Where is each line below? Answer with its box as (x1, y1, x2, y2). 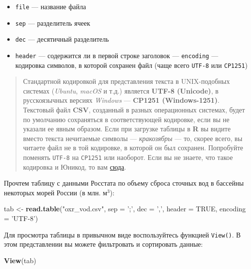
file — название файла (15, 1, 86, 11)
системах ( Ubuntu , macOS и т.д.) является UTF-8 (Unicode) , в (23, 85, 219, 95)
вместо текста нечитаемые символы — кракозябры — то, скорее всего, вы (23, 133, 243, 143)
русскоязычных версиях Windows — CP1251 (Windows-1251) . (23, 95, 220, 105)
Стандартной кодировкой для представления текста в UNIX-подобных (23, 76, 230, 86)
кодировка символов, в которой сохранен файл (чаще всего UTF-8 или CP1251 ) (15, 60, 248, 70)
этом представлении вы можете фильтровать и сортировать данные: (4, 239, 203, 249)
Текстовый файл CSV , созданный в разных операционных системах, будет (23, 105, 245, 115)
